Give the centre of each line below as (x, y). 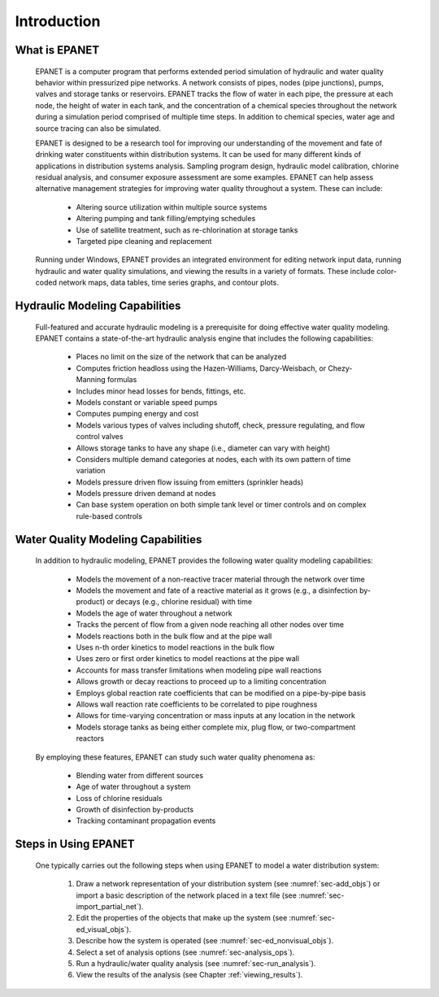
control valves (100, 437)
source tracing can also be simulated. (98, 128)
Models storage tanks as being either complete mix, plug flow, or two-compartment (216, 727)
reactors (90, 738)
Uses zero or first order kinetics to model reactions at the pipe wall (188, 659)
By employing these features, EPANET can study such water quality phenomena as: (175, 757)
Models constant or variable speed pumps (147, 402)
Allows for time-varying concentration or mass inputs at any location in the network (215, 716)
